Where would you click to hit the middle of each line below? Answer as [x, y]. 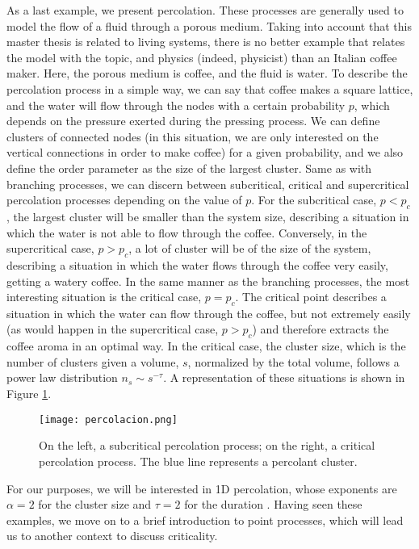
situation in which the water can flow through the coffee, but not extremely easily [209, 313]
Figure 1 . [29, 394]
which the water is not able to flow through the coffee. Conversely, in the [187, 232]
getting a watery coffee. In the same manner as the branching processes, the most [208, 281]
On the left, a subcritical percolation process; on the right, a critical [207, 445]
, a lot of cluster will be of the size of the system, [250, 248]
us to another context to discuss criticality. [112, 536]
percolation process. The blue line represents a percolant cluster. [198, 461]
